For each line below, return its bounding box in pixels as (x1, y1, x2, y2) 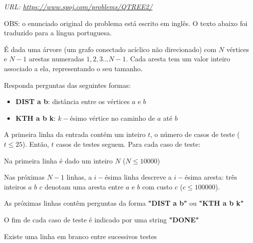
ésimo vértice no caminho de (70, 112, 155, 123)
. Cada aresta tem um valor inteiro (126, 54, 230, 64)
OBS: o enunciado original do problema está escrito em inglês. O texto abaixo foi (4, 18, 248, 28)
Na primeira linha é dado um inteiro (4, 155, 113, 165)
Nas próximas (4, 172, 45, 182)
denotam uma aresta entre (45, 181, 124, 191)
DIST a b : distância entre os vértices (15, 96, 130, 107)
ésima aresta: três (184, 172, 237, 182)
